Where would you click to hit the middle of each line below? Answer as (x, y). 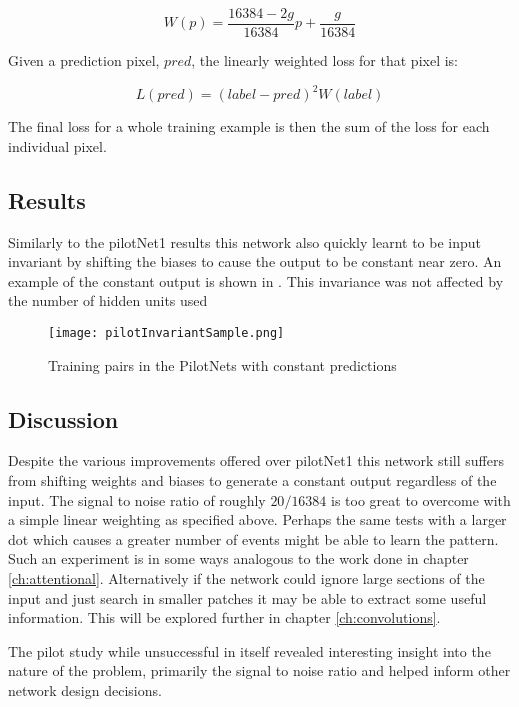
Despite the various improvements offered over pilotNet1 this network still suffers (256, 460)
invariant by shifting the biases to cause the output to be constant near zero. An (255, 261)
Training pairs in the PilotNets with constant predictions (222, 364)
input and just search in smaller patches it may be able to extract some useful (247, 597)
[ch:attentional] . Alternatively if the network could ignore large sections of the (246, 577)
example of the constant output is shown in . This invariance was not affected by (256, 280)
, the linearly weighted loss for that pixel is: (324, 60)
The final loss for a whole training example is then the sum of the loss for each (249, 126)
